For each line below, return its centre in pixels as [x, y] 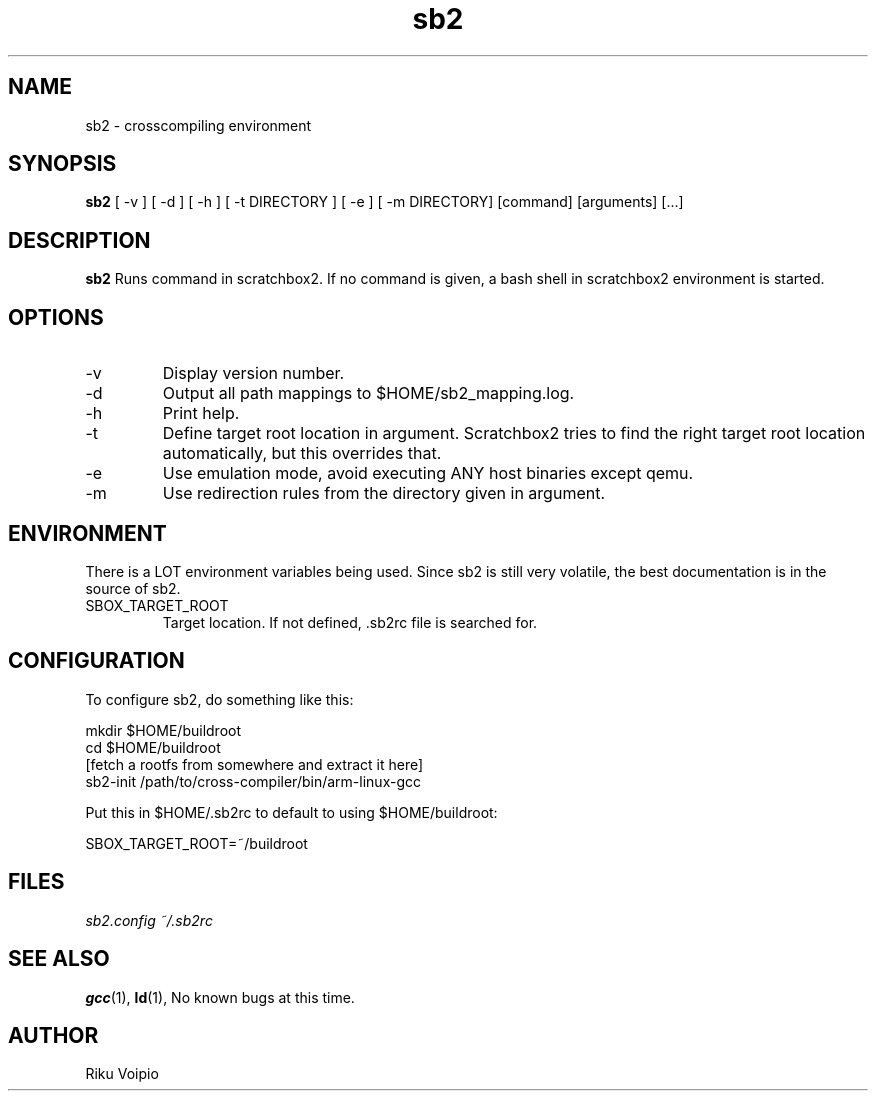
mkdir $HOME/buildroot [163, 730]
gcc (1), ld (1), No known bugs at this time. [220, 997]
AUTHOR [53, 1035]
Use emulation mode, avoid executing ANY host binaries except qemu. [428, 473]
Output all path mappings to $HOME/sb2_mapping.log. [368, 393]
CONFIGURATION [96, 661]
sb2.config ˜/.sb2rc [149, 920]
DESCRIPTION [79, 240]
